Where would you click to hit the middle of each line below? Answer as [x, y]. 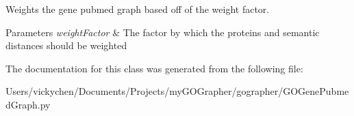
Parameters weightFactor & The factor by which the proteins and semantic [163, 32]
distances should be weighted [66, 45]
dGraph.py [28, 104]
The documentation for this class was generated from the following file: [154, 68]
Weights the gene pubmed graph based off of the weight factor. [138, 9]
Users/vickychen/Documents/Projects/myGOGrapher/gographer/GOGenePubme [177, 91]
